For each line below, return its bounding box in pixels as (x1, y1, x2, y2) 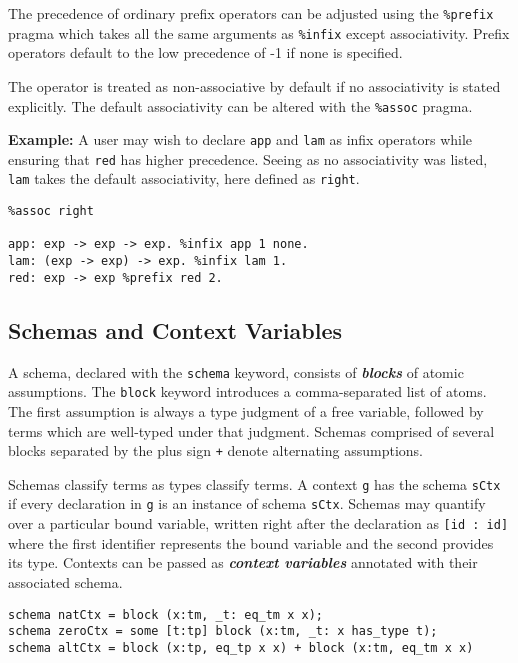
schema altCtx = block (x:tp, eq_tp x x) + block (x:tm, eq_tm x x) (8, 640, 474, 655)
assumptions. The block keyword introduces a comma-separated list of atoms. (8, 381, 487, 402)
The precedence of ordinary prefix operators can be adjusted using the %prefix (8, 3, 494, 23)
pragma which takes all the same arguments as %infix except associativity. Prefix (8, 22, 510, 43)
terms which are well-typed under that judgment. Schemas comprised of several (8, 420, 495, 441)
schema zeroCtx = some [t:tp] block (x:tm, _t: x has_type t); (8, 624, 438, 639)
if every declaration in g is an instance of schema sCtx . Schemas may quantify (8, 493, 486, 514)
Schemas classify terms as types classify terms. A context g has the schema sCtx (8, 473, 501, 494)
